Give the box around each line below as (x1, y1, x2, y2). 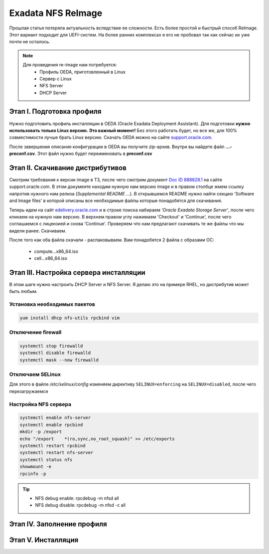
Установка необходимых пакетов (9, 301, 96, 308)
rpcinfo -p (19, 471, 46, 476)
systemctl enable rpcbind (19, 422, 83, 427)
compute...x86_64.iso (34, 248, 78, 254)
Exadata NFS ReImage (9, 7, 103, 18)
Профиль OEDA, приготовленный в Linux (39, 69, 126, 75)
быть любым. (9, 288, 38, 294)
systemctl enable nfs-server (19, 415, 91, 421)
